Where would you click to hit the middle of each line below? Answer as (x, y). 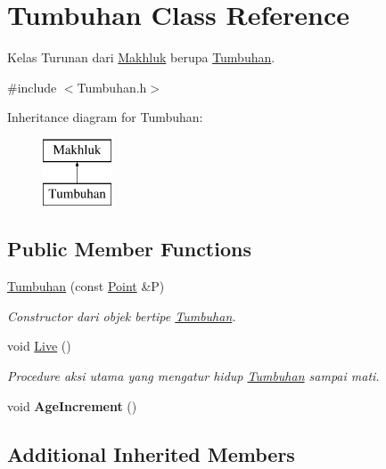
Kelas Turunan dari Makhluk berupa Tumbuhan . (141, 57)
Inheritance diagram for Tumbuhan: (105, 117)
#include (32, 87)
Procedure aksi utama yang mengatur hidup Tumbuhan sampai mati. (193, 376)
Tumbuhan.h (112, 87)
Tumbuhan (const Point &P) (86, 286)
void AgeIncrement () (72, 405)
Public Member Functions (129, 249)
